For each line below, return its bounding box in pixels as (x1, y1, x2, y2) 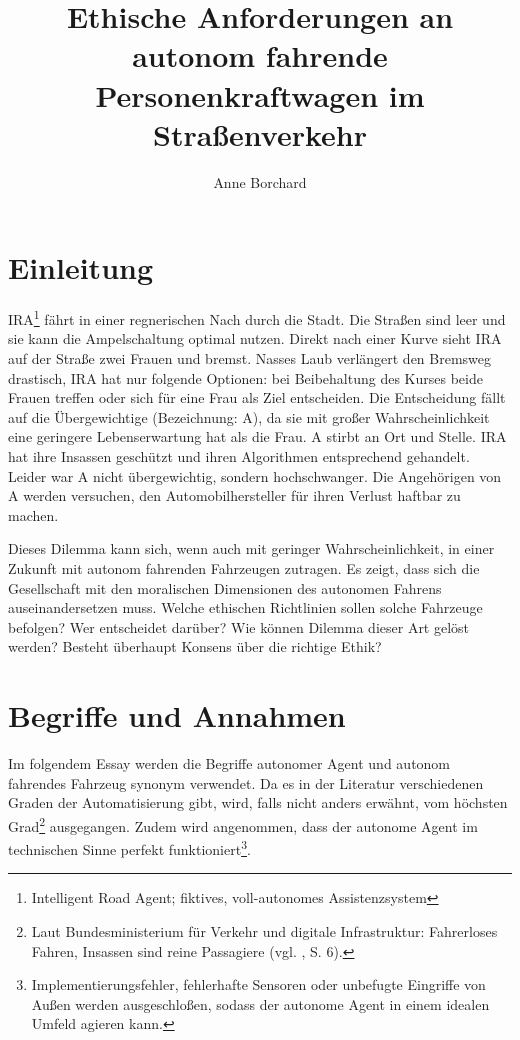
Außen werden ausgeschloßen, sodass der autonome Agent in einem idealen (31, 993, 490, 1014)
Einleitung (8, 247, 154, 288)
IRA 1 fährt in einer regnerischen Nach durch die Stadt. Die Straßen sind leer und (8, 306, 506, 329)
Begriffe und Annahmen (8, 695, 346, 736)
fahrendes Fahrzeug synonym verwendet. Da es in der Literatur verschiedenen (8, 772, 484, 793)
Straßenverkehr (153, 113, 367, 154)
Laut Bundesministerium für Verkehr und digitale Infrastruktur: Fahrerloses (31, 920, 498, 941)
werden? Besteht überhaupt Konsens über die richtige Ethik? (8, 636, 382, 657)
